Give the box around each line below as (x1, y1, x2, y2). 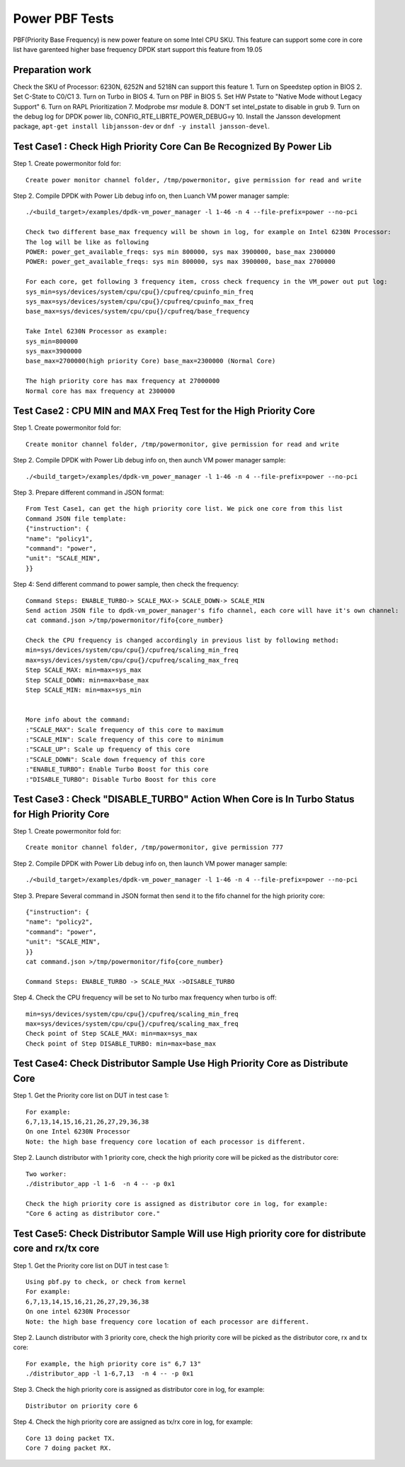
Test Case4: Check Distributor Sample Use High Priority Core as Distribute (13, 1058, 348, 1070)
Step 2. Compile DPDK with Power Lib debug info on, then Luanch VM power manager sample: (13, 192, 290, 200)
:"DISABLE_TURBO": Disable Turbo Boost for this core (25, 775, 216, 783)
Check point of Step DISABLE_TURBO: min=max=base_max (25, 1039, 216, 1048)
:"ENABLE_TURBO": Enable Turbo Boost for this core (25, 765, 209, 773)
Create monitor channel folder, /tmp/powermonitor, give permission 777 (25, 843, 283, 851)
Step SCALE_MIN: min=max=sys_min (25, 686, 142, 694)
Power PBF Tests (13, 11, 115, 26)
